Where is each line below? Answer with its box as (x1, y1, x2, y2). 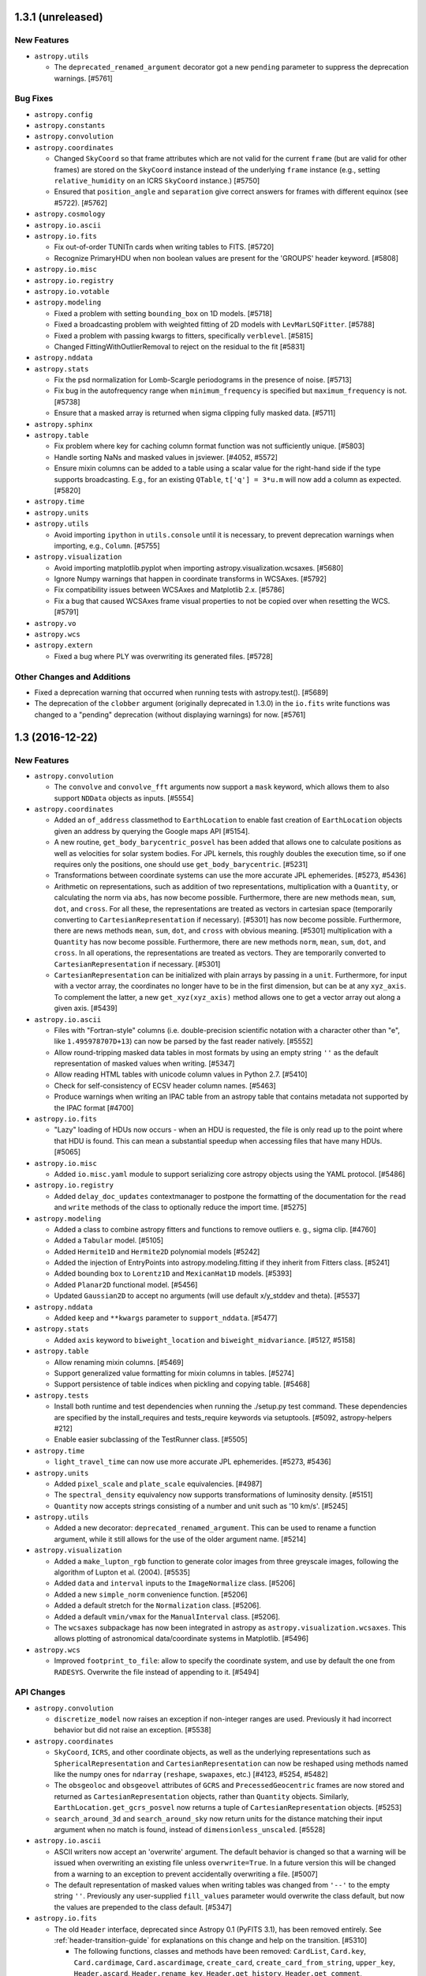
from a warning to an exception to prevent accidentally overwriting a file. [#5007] (54, 1869, 319, 1879)
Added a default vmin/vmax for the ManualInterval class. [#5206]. (54, 1612, 280, 1621)
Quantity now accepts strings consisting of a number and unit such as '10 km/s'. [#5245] (54, 1501, 349, 1510)
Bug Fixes (14, 93, 54, 104)
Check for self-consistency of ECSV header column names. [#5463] (54, 1080, 276, 1090)
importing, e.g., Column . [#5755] (54, 541, 161, 550)
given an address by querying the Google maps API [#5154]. (54, 826, 250, 835)
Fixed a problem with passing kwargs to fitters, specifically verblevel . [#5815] (54, 330, 313, 340)
